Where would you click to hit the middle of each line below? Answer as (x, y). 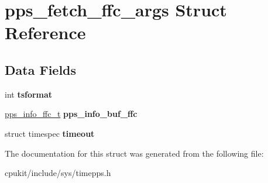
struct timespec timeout (50, 133)
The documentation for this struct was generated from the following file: (134, 153)
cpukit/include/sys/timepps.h (58, 173)
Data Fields (41, 69)
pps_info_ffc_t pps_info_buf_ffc (71, 114)
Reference (45, 32)
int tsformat (29, 94)
